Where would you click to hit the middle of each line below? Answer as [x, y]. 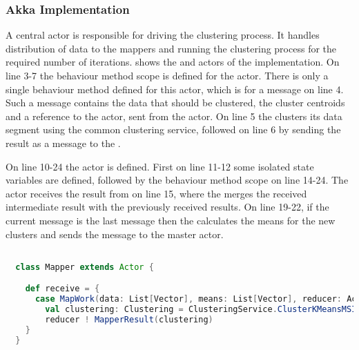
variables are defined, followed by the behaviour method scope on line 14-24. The [177, 180]
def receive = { [62, 289]
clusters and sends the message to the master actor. [115, 234]
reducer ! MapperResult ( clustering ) [129, 319]
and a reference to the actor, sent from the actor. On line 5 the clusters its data [174, 116]
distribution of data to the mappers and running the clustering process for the [171, 48]
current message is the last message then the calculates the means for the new [171, 220]
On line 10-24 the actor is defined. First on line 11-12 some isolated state [160, 166]
